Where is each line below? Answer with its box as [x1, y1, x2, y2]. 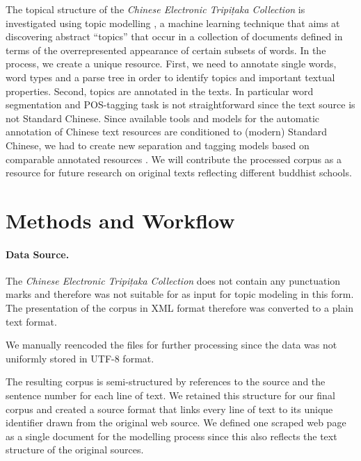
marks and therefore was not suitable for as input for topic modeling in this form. [6, 287, 354, 301]
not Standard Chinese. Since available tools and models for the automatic [6, 110, 320, 125]
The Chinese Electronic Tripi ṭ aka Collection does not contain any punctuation [6, 273, 341, 287]
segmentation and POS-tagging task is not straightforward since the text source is [6, 97, 355, 112]
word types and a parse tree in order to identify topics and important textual [6, 69, 335, 84]
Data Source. [6, 246, 70, 261]
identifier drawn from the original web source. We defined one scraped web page [6, 415, 346, 430]
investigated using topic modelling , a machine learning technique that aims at [6, 15, 340, 30]
